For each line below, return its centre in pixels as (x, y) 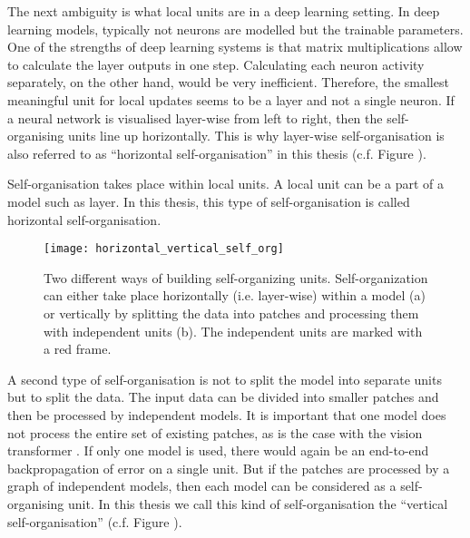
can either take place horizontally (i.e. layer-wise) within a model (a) (235, 295)
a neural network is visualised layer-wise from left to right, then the (195, 117)
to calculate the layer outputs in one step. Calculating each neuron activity (216, 64)
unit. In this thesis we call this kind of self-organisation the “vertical (258, 503)
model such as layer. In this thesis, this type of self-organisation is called (209, 201)
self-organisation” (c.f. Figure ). (95, 521)
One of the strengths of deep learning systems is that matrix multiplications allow (235, 47)
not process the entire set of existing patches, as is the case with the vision (215, 432)
